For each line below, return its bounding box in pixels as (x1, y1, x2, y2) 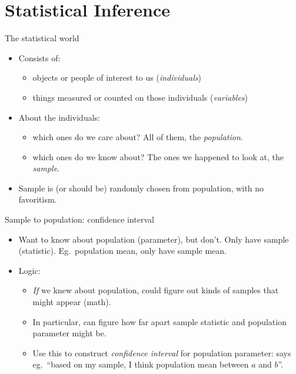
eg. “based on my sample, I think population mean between (32, 358, 249, 370)
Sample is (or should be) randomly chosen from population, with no (18, 181, 264, 194)
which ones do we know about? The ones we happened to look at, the (32, 150, 284, 163)
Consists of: (18, 51, 61, 64)
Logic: (18, 264, 41, 276)
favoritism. (18, 193, 57, 206)
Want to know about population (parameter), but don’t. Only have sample (18, 233, 289, 245)
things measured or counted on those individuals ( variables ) (32, 91, 248, 103)
